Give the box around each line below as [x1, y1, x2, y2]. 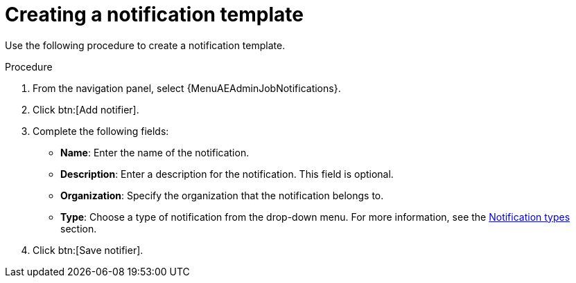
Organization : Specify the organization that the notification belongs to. [60, 189, 384, 201]
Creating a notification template [5, 3, 304, 26]
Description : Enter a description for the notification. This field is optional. [60, 167, 394, 180]
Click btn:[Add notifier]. [33, 103, 139, 116]
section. [60, 222, 97, 235]
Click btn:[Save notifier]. [33, 244, 143, 256]
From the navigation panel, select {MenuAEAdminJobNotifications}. [33, 82, 341, 94]
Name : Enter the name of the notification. [60, 146, 250, 158]
